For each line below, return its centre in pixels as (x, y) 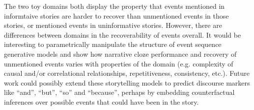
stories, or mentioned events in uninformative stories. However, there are (113, 25)
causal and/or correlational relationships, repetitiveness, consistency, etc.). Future (127, 73)
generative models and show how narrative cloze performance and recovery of (120, 54)
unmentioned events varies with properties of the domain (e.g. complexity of (119, 63)
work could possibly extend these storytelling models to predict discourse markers (127, 82)
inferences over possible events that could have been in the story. (101, 101)
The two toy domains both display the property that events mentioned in (114, 6)
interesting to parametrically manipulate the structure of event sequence (113, 44)
